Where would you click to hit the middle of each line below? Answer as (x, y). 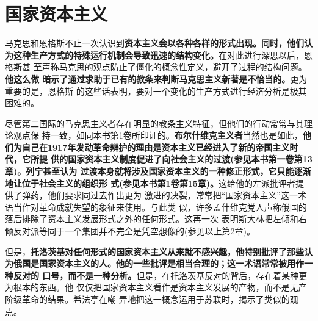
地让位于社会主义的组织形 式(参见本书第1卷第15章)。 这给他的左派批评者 (150, 183)
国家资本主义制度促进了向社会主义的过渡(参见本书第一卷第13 (190, 159)
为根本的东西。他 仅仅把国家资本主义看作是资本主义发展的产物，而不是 (147, 287)
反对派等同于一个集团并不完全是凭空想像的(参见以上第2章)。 (134, 231)
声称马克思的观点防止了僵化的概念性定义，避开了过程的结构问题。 (174, 67)
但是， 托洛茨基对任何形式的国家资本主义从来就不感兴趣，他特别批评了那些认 (159, 251)
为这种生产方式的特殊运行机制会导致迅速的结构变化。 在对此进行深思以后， (154, 55)
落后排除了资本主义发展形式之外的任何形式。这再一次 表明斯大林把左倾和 (152, 219)
